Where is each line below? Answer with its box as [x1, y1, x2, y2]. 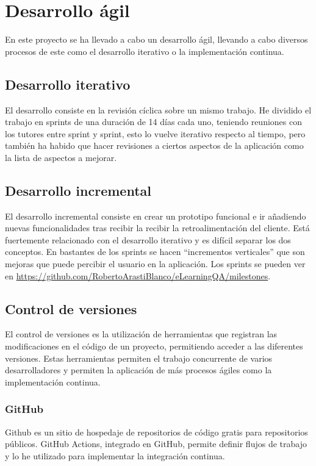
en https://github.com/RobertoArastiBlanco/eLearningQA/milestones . [5, 269, 271, 282]
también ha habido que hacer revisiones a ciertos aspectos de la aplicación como [5, 139, 304, 152]
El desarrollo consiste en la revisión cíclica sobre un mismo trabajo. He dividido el [5, 103, 312, 116]
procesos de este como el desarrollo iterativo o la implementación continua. [5, 45, 284, 57]
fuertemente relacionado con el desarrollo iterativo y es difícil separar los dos [5, 233, 291, 246]
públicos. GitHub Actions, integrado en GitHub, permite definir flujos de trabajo [5, 437, 307, 450]
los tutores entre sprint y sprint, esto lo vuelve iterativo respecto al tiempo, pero [5, 127, 306, 140]
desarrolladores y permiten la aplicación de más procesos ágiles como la [5, 364, 272, 376]
